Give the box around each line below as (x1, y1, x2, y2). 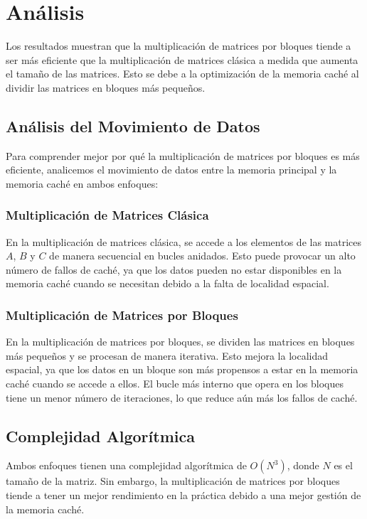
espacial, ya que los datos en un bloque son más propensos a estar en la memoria (6, 362, 358, 377)
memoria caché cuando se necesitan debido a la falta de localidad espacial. (6, 276, 329, 291)
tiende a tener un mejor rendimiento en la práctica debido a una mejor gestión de (6, 488, 361, 503)
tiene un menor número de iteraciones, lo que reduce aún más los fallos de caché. (6, 390, 358, 405)
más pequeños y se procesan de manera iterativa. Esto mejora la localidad (6, 348, 328, 363)
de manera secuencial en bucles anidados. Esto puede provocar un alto (49, 248, 356, 263)
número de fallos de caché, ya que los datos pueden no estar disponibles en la (6, 262, 342, 277)
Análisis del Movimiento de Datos (6, 114, 260, 137)
